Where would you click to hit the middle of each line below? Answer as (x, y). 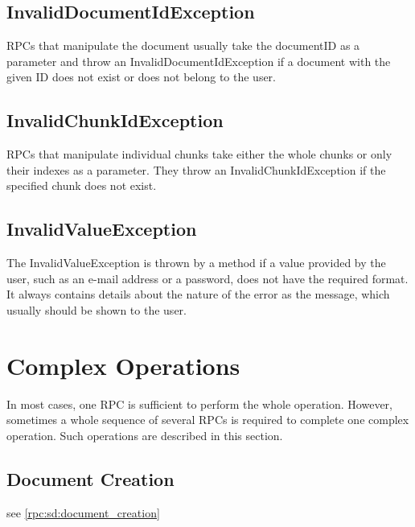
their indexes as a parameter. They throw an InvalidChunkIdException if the (196, 169)
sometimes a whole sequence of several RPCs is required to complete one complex (208, 420)
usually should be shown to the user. (97, 309)
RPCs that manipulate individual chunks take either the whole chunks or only (199, 154)
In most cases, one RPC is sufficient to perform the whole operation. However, (199, 403)
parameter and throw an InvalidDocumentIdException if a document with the (199, 61)
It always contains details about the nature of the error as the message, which (198, 294)
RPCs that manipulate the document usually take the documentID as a (183, 45)
